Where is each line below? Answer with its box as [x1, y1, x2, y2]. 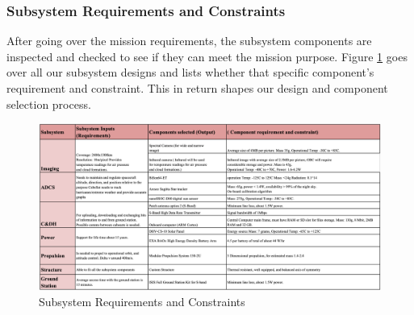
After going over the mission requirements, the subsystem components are [6, 32, 372, 49]
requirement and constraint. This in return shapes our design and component [6, 80, 388, 96]
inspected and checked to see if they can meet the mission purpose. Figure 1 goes [6, 48, 408, 64]
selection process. [6, 95, 91, 112]
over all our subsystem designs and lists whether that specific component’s [6, 64, 374, 81]
